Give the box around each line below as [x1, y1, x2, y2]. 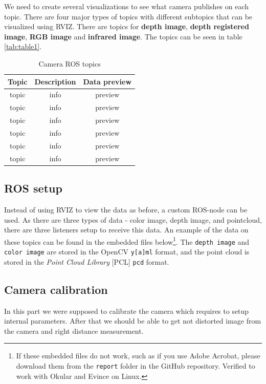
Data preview [83, 76, 132, 87]
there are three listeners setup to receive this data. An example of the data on [4, 224, 249, 235]
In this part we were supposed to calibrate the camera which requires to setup [4, 305, 249, 316]
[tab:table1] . [4, 41, 42, 52]
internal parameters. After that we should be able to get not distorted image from [4, 315, 261, 326]
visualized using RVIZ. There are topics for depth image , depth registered [4, 21, 249, 32]
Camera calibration [4, 281, 108, 297]
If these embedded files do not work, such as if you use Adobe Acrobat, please [16, 350, 260, 361]
